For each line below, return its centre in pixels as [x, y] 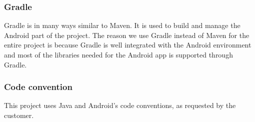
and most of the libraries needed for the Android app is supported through [118, 54]
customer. [19, 115]
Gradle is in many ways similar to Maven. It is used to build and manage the [122, 25]
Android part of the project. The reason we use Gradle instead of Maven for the [127, 35]
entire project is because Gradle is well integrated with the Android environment [128, 45]
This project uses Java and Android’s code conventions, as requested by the [120, 105]
